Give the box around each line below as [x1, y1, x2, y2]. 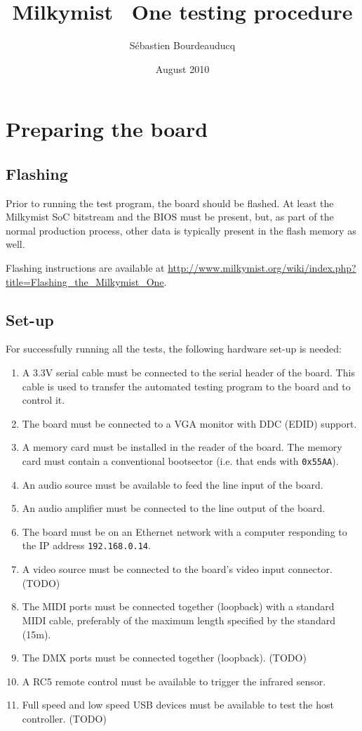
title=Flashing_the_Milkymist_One [6, 274, 164, 289]
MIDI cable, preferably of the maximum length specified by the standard [22, 612, 335, 627]
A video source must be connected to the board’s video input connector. [22, 562, 333, 577]
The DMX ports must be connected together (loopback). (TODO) [22, 650, 307, 665]
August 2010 [155, 61, 210, 76]
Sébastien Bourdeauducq [129, 38, 236, 53]
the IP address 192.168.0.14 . [22, 538, 151, 553]
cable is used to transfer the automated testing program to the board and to [22, 378, 351, 393]
